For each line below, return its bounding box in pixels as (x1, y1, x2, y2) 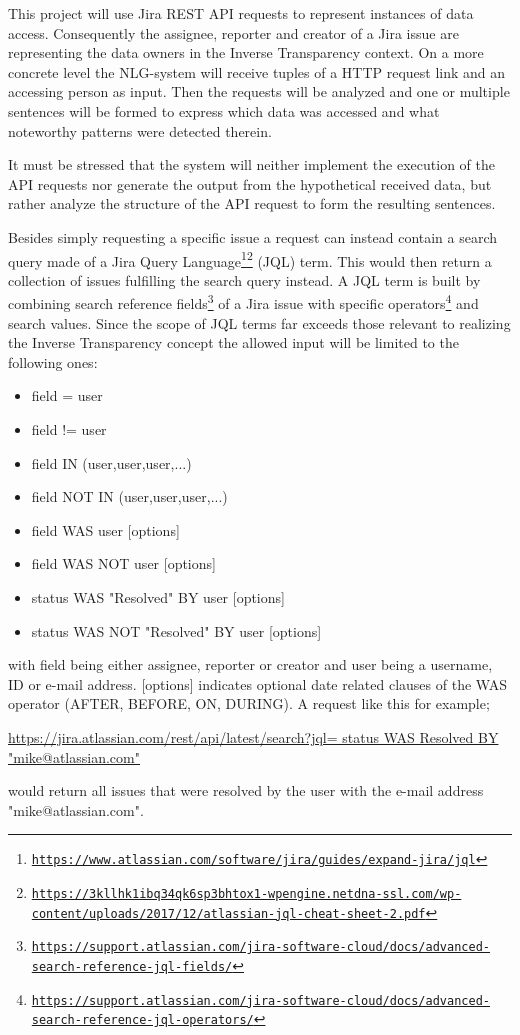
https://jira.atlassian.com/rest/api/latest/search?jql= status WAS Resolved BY (8, 726, 499, 747)
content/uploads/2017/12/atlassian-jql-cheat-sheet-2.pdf (31, 906, 426, 921)
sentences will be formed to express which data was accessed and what (8, 100, 440, 121)
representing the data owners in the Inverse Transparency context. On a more (8, 42, 484, 63)
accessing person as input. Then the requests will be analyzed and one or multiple (8, 81, 510, 102)
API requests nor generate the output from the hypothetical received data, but (8, 173, 492, 194)
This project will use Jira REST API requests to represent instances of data (8, 3, 474, 23)
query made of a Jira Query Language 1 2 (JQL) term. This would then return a (8, 247, 492, 271)
